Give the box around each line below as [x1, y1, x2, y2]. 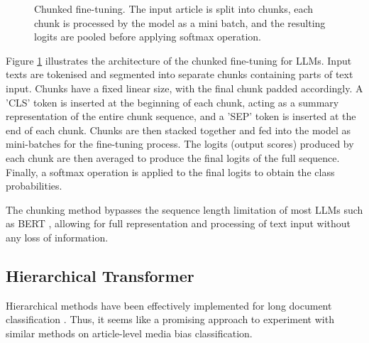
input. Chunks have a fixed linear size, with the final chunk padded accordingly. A [6, 80, 363, 95]
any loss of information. [6, 229, 109, 244]
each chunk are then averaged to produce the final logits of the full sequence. [6, 150, 340, 165]
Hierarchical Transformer [6, 264, 194, 286]
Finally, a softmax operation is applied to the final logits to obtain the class [6, 164, 335, 179]
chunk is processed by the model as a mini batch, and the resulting [34, 15, 326, 30]
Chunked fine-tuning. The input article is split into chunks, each [34, 1, 314, 16]
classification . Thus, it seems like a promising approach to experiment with [6, 312, 334, 327]
